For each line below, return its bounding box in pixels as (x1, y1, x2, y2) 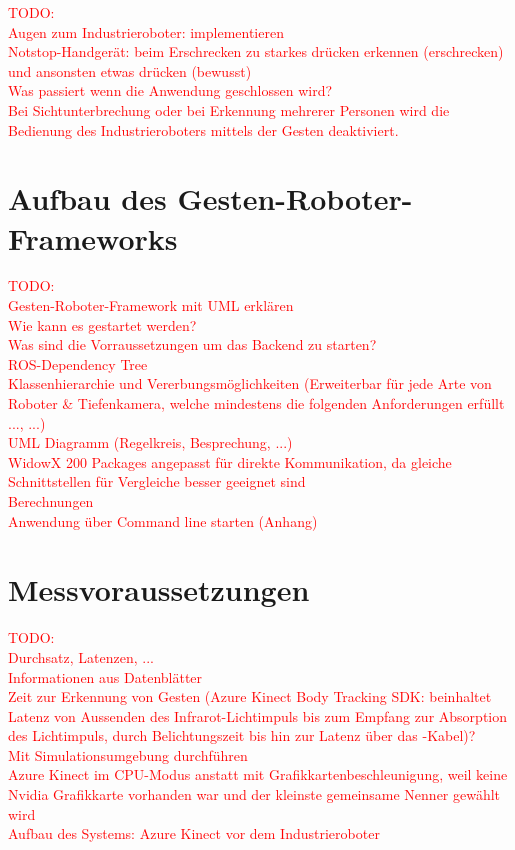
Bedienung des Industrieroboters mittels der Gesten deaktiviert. (8, 119, 399, 140)
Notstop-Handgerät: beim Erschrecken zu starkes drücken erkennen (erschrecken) (8, 41, 504, 62)
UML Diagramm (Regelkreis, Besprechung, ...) (8, 432, 293, 453)
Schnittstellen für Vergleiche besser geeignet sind (8, 471, 306, 492)
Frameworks (8, 217, 178, 258)
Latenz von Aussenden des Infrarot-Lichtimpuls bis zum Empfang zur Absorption (8, 705, 507, 726)
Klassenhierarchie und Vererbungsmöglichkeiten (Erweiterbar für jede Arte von (8, 373, 492, 394)
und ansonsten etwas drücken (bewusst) (8, 60, 252, 81)
